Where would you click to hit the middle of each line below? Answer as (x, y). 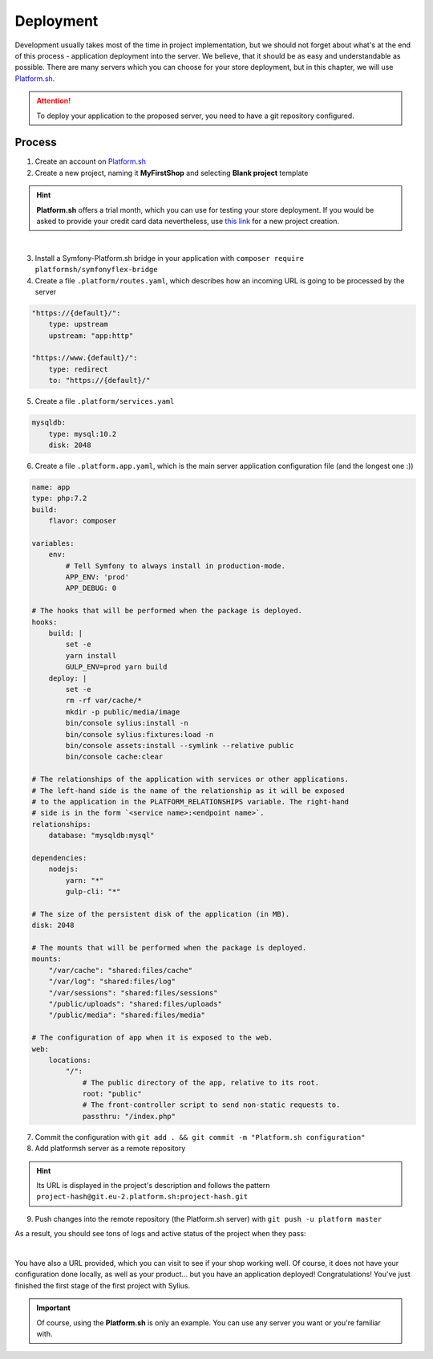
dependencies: (59, 858)
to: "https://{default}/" (99, 380)
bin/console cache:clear (114, 757)
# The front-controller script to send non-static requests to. (211, 1105)
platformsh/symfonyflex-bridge (96, 270)
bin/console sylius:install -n (127, 723)
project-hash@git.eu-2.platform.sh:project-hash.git (142, 1197)
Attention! (54, 101)
